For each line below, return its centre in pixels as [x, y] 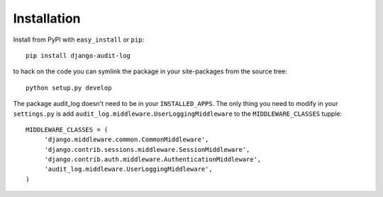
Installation [47, 18]
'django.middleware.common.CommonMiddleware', [127, 140]
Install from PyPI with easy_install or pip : [79, 40]
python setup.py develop [69, 88]
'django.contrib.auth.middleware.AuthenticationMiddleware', [153, 160]
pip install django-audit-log [78, 55]
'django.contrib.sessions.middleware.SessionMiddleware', [147, 149]
